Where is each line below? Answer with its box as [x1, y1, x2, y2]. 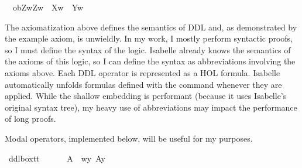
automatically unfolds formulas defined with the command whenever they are [5, 78, 282, 90]
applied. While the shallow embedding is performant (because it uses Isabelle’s [5, 90, 287, 102]
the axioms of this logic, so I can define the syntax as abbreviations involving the [5, 55, 296, 67]
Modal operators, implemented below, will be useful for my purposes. [5, 132, 253, 144]
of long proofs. [5, 112, 56, 125]
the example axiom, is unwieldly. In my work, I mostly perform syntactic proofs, [5, 32, 293, 44]
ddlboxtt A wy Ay [8, 152, 105, 164]
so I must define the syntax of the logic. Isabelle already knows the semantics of [5, 43, 291, 56]
